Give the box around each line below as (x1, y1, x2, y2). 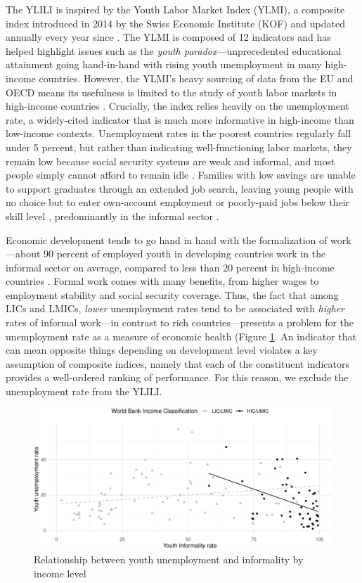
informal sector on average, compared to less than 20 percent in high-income (6, 260, 335, 274)
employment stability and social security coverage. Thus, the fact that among (6, 287, 339, 302)
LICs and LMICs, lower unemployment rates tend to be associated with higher (6, 301, 345, 316)
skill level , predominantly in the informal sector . (6, 208, 219, 223)
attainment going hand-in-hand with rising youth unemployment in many (6, 57, 322, 72)
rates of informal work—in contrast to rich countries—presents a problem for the (6, 315, 354, 330)
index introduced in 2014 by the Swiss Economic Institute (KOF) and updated (6, 15, 345, 30)
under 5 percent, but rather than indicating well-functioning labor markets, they (6, 139, 352, 154)
